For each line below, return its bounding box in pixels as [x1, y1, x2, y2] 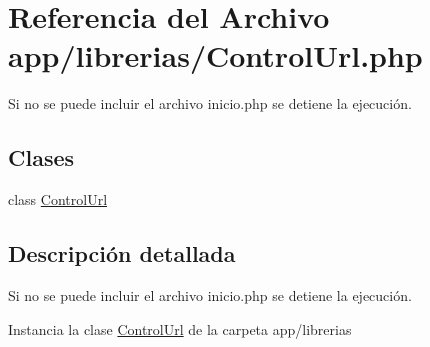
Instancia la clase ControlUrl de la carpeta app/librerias [8, 318, 352, 339]
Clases [8, 142, 75, 173]
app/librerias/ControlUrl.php [8, 35, 423, 76]
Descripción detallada [8, 238, 236, 269]
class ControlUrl [8, 189, 108, 210]
